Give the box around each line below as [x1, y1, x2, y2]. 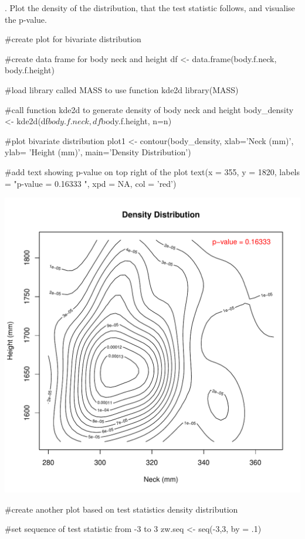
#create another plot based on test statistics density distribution [5, 503, 238, 515]
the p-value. [5, 13, 47, 25]
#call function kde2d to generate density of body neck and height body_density [5, 103, 294, 115]
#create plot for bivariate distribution [5, 33, 141, 45]
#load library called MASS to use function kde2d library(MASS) [5, 83, 239, 95]
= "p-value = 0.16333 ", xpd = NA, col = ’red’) [5, 177, 177, 189]
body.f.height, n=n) [101, 115, 172, 127]
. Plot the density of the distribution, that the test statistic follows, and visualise [5, 2, 295, 13]
